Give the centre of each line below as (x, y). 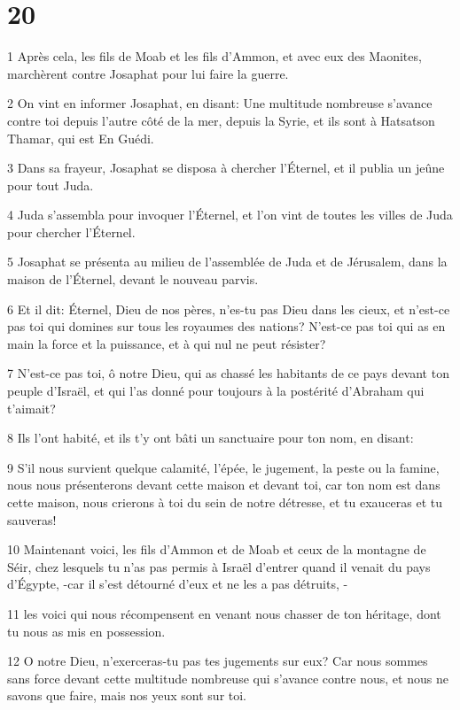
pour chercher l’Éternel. (71, 232)
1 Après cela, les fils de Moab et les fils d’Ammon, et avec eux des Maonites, (214, 56)
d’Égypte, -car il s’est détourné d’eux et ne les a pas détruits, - (178, 584)
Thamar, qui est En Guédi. (81, 138)
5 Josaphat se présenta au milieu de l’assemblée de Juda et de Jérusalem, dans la (227, 262)
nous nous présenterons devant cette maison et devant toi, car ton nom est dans (224, 485)
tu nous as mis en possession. (86, 631)
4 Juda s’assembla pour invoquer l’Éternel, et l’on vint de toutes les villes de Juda (230, 215)
